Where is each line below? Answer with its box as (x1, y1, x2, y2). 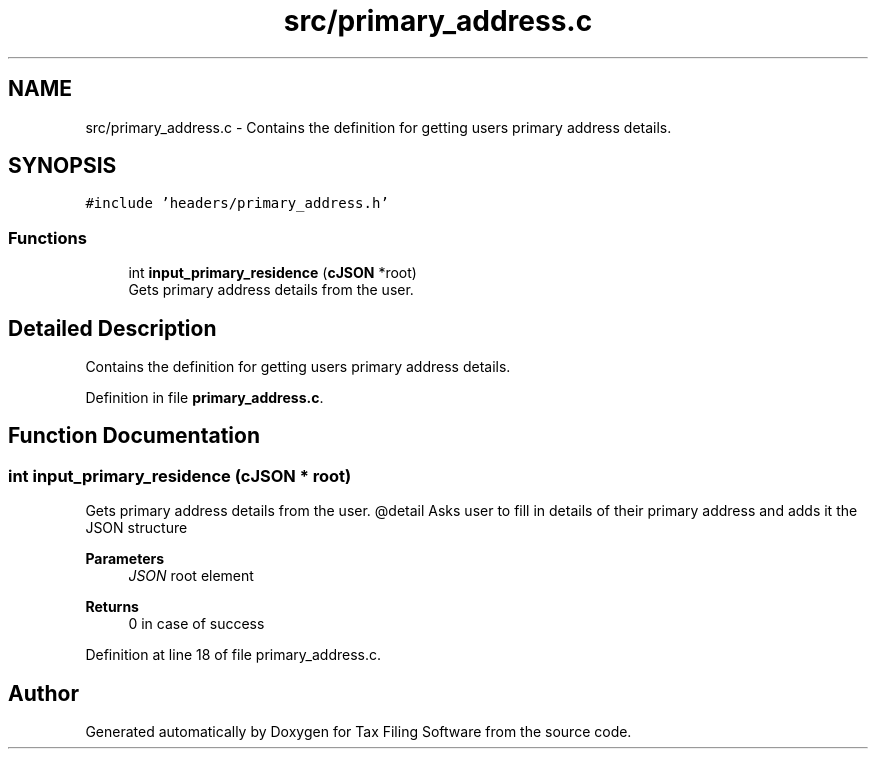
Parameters (85, 550, 165, 568)
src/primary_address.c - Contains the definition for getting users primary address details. (85, 118, 672, 136)
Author (8, 680, 79, 706)
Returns (85, 598, 139, 616)
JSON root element (128, 567, 254, 585)
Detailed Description (8, 315, 217, 341)
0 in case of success (128, 615, 265, 633)
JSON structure (85, 519, 188, 537)
